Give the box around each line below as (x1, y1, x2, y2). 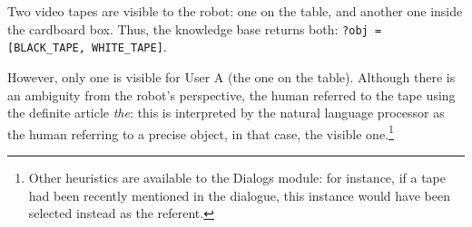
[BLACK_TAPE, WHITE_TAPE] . (7, 37, 167, 56)
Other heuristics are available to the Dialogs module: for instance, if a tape (28, 167, 446, 186)
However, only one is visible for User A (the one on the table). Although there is (7, 67, 456, 86)
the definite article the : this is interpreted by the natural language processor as (7, 103, 445, 122)
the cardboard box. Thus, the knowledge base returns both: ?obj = (7, 19, 382, 38)
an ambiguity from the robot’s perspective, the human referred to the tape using (7, 85, 456, 104)
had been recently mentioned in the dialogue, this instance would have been (28, 185, 450, 204)
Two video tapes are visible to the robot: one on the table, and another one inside (7, 2, 463, 20)
